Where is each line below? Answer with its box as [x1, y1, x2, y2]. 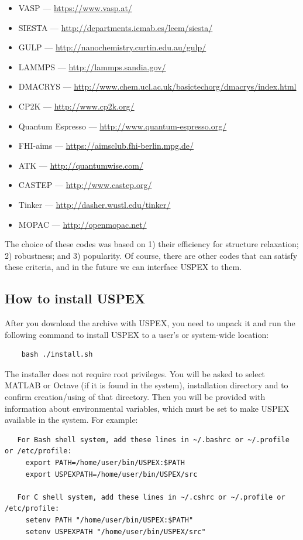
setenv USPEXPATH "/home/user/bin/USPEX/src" [25, 527, 206, 536]
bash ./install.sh [21, 350, 93, 359]
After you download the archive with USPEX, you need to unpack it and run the [5, 317, 295, 329]
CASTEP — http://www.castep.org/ [18, 179, 152, 191]
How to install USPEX [5, 289, 146, 307]
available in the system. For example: [5, 413, 138, 426]
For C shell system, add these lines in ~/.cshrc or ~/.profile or [17, 493, 285, 501]
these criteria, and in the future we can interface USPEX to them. [5, 261, 242, 273]
